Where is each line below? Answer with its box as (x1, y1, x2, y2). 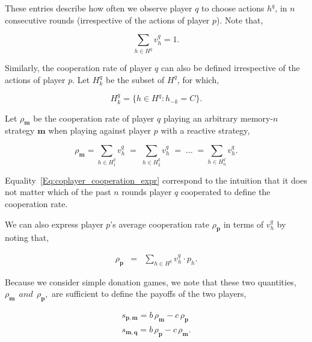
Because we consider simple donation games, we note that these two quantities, (5, 275, 296, 288)
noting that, (5, 231, 49, 244)
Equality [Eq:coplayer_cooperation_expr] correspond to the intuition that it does (5, 173, 307, 186)
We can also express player (5, 217, 103, 230)
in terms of (223, 217, 264, 230)
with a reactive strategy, (161, 124, 250, 137)
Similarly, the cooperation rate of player (5, 61, 152, 74)
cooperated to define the (180, 185, 271, 198)
